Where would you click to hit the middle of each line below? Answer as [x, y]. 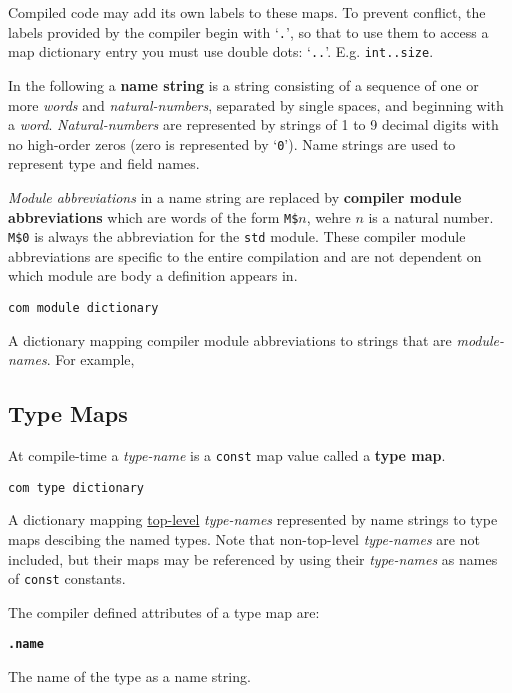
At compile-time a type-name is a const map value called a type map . [227, 455]
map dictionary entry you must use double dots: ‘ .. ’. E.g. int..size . [221, 51]
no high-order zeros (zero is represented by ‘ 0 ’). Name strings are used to [232, 143]
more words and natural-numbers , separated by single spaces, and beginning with [256, 104]
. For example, [90, 359]
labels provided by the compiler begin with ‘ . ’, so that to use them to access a [248, 31]
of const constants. [67, 578]
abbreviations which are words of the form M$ [153, 216]
